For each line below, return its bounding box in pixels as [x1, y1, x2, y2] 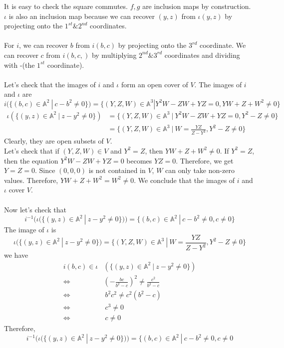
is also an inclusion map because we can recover [8, 10, 155, 21]
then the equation [4, 155, 58, 166]
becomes [126, 155, 152, 166]
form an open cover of [121, 79, 188, 89]
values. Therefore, [4, 174, 58, 185]
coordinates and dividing [164, 49, 240, 60]
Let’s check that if [4, 145, 59, 156]
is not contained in [88, 165, 146, 175]
